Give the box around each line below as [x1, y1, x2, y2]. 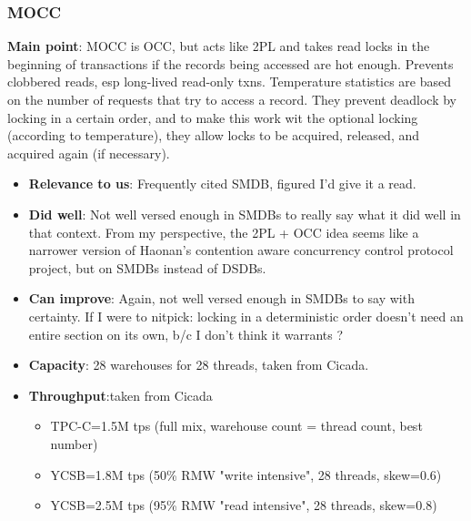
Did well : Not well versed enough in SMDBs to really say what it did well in [28, 204, 461, 223]
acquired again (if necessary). [7, 143, 170, 162]
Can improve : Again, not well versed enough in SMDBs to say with [28, 289, 415, 308]
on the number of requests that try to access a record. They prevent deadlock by [7, 90, 457, 108]
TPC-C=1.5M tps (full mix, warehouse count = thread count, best [50, 416, 423, 435]
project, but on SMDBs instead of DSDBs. [28, 258, 266, 277]
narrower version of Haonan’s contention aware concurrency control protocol [28, 240, 454, 260]
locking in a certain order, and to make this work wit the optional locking [7, 107, 418, 127]
